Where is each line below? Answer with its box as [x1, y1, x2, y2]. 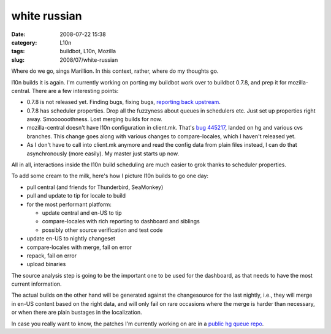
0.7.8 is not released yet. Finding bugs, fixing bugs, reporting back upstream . [26, 98, 221, 106]
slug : [11, 56, 25, 64]
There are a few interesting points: [31, 87, 119, 94]
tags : [11, 48, 25, 55]
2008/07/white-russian [59, 56, 118, 64]
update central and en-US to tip [42, 209, 122, 217]
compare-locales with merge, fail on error [26, 243, 132, 251]
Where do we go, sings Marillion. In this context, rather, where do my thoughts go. [11, 67, 219, 75]
